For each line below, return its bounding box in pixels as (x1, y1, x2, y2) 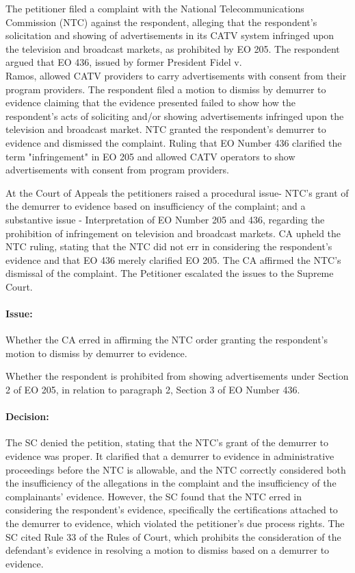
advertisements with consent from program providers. (5, 162, 229, 177)
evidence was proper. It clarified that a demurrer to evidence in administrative (5, 449, 334, 463)
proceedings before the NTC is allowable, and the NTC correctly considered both (5, 462, 346, 476)
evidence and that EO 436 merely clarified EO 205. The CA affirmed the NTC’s (5, 252, 341, 267)
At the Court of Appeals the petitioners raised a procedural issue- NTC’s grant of (5, 185, 349, 199)
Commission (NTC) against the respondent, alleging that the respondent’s (5, 14, 317, 29)
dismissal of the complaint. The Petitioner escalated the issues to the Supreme (5, 266, 334, 280)
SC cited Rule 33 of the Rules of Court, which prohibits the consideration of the (5, 529, 341, 544)
